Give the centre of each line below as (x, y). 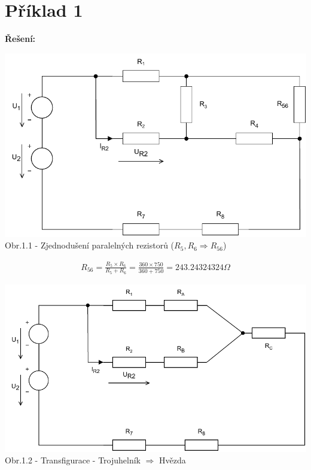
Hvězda (173, 460)
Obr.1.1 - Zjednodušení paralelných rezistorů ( (90, 245)
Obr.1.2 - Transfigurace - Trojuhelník (73, 460)
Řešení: (20, 39)
